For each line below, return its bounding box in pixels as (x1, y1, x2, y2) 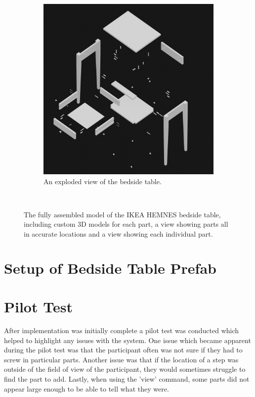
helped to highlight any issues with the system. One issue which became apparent (4, 335, 251, 345)
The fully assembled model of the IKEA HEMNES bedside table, (24, 209, 221, 219)
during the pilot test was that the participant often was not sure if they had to (4, 345, 243, 355)
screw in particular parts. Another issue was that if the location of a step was (4, 354, 239, 364)
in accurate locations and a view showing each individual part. (24, 228, 213, 239)
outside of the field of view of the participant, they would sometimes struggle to (4, 364, 246, 374)
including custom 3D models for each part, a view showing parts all (24, 219, 228, 229)
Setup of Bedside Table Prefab (4, 257, 216, 278)
